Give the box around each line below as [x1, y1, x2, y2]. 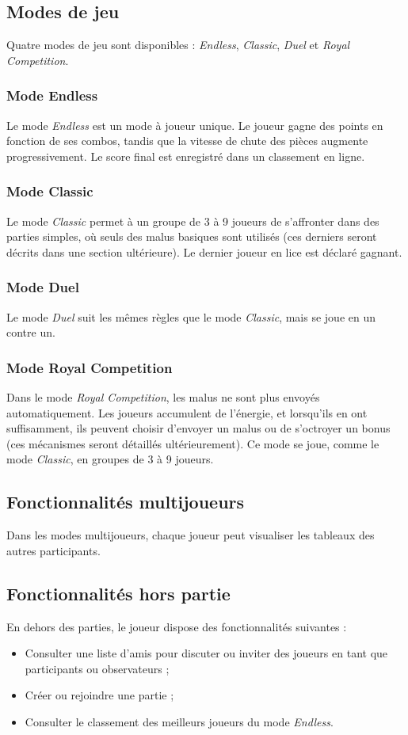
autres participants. [6, 542, 101, 558]
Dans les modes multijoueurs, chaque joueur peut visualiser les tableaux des [6, 527, 375, 543]
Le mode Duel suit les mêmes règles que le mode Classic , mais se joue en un [6, 308, 376, 325]
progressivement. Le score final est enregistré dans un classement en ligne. [6, 147, 365, 164]
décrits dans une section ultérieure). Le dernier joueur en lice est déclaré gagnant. [6, 243, 402, 260]
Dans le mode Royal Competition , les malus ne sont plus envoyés [6, 389, 320, 406]
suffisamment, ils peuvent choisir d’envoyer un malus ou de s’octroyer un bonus [6, 420, 391, 436]
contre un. [6, 324, 55, 341]
